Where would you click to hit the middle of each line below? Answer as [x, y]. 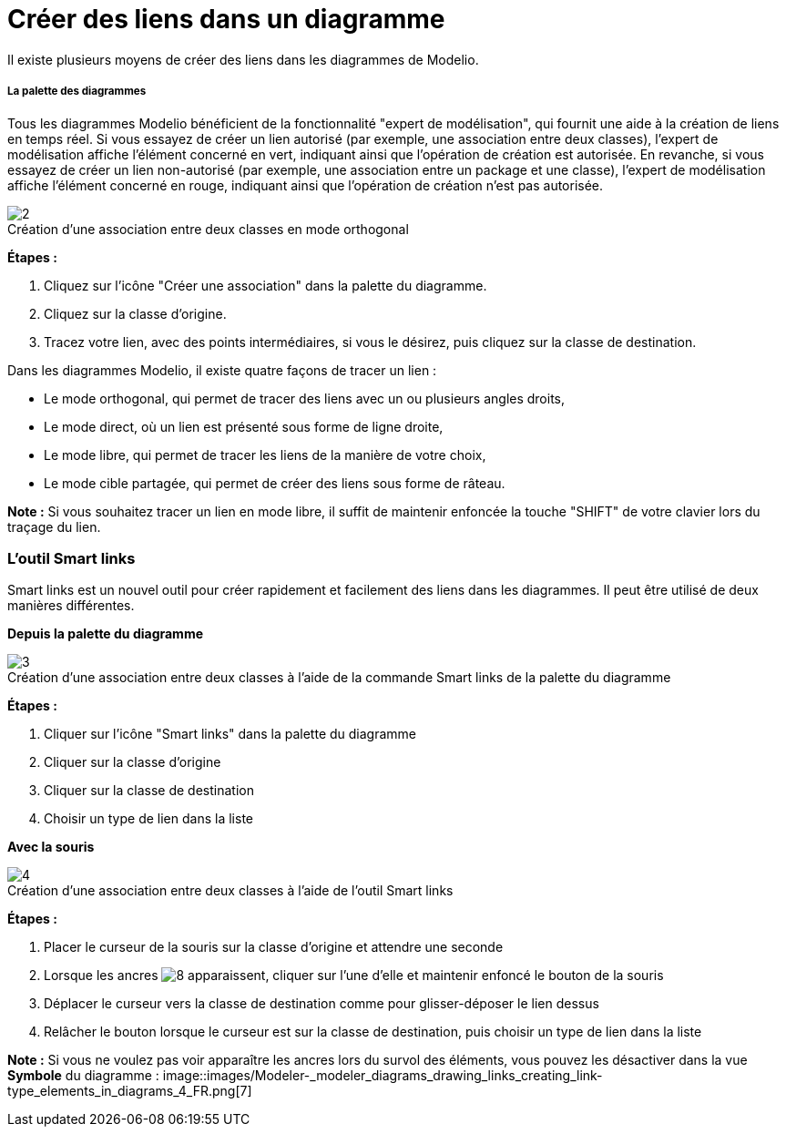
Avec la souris [51, 847]
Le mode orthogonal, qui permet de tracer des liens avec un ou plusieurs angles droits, [305, 398]
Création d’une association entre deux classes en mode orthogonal [208, 229]
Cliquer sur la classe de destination [149, 791]
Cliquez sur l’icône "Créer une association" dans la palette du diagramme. [265, 285]
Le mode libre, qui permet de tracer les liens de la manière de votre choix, [265, 455]
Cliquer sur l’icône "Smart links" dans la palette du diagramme [230, 734]
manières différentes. [71, 606]
